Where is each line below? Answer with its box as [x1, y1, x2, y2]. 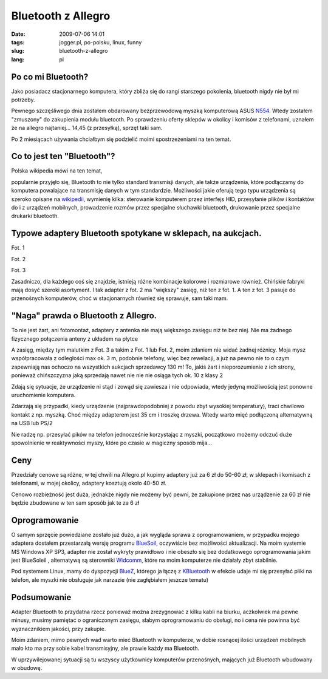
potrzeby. [11, 96, 36, 103]
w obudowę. [11, 664, 43, 672]
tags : [11, 38, 25, 46]
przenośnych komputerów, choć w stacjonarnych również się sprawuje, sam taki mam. [11, 295, 228, 302]
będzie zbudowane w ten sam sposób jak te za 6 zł [11, 499, 140, 507]
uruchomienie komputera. [11, 391, 76, 398]
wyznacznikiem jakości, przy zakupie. [11, 625, 106, 632]
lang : [11, 55, 25, 63]
